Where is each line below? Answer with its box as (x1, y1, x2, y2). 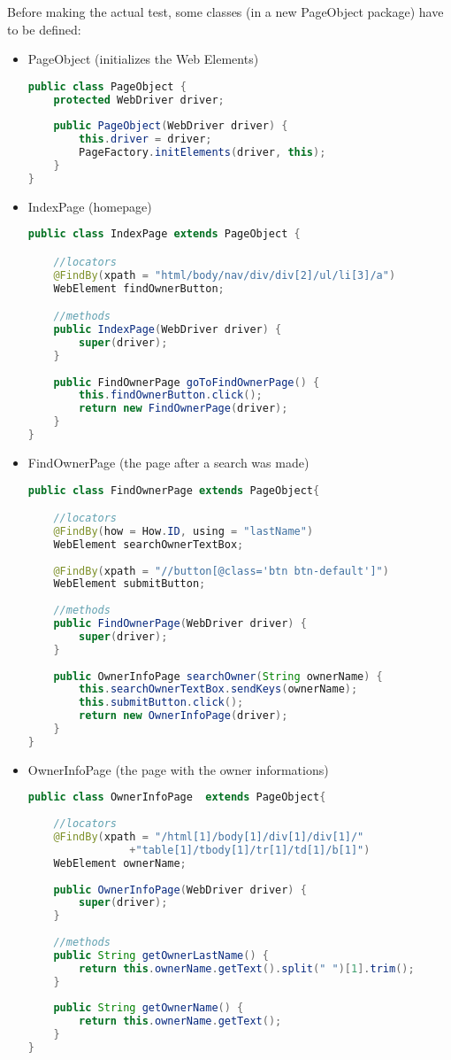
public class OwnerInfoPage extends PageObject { (27, 791, 326, 804)
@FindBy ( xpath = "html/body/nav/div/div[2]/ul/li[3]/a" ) (53, 268, 396, 282)
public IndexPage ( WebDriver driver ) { (53, 323, 282, 337)
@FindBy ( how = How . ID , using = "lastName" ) (53, 524, 314, 538)
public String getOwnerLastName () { (53, 948, 269, 962)
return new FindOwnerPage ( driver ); (79, 402, 288, 415)
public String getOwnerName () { (53, 1002, 244, 1015)
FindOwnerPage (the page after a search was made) (27, 453, 310, 471)
